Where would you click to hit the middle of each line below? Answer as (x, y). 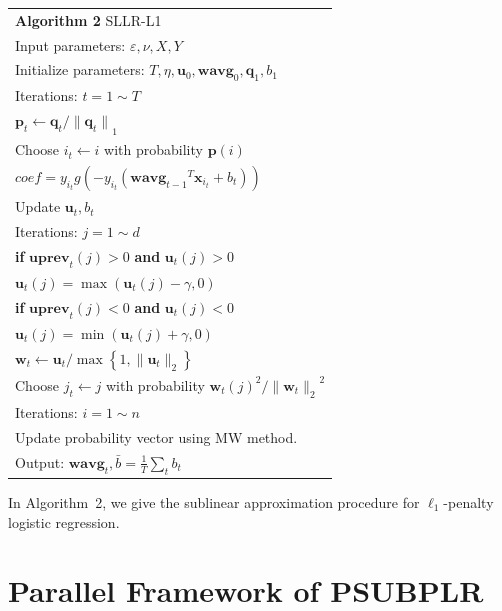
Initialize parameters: (80, 69)
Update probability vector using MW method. (156, 436)
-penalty (468, 502)
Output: (40, 461)
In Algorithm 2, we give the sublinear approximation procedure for (214, 502)
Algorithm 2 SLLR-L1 (88, 19)
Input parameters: (70, 44)
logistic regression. (64, 521)
